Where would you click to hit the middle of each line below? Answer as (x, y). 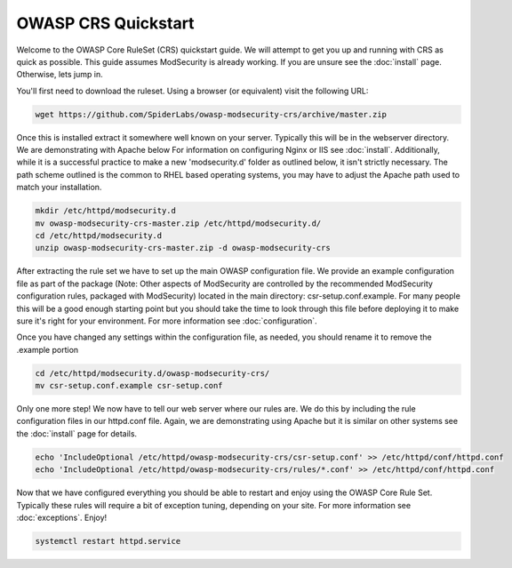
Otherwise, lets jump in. (60, 75)
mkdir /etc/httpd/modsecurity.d (106, 211)
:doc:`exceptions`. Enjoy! (62, 518)
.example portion (48, 349)
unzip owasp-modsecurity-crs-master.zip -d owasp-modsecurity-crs (183, 248)
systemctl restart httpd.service (108, 541)
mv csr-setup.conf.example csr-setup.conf (129, 386)
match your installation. (59, 188)
